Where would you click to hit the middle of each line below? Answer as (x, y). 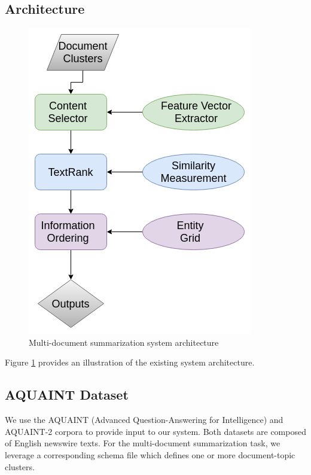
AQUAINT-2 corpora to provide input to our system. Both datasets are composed (155, 431)
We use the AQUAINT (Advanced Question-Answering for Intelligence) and (144, 420)
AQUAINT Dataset (67, 395)
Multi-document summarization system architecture (124, 342)
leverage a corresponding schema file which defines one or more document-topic (150, 454)
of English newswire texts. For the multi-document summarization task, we (143, 443)
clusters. (20, 466)
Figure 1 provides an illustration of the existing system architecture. (130, 362)
